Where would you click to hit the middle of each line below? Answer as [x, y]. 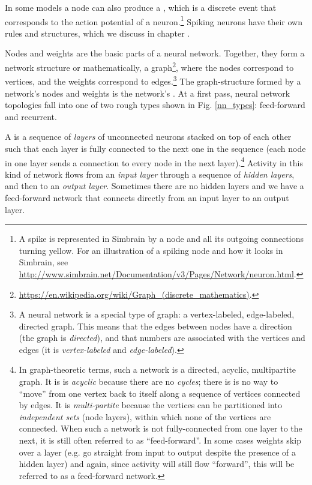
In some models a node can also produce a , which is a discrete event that [141, 7]
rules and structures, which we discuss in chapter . [97, 33]
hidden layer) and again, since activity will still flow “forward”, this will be [157, 464]
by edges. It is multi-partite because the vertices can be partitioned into [150, 405]
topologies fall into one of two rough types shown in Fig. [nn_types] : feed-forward [155, 105]
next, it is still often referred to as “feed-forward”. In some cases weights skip [160, 440]
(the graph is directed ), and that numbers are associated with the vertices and [162, 338]
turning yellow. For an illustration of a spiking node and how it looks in [151, 250]
